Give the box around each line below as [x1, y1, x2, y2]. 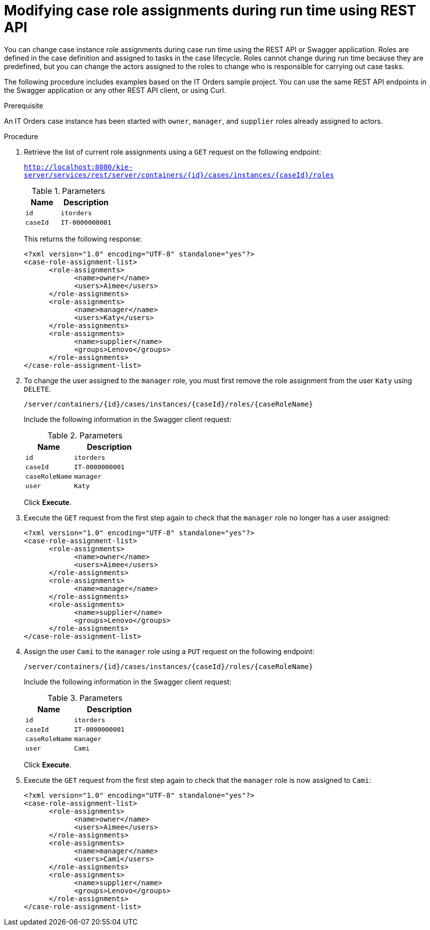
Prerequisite [4, 101, 43, 110]
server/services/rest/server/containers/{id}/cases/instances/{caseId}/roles [24, 170, 334, 179]
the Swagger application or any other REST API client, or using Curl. [4, 85, 226, 94]
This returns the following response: [24, 234, 142, 243]
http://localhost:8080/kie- [24, 163, 133, 171]
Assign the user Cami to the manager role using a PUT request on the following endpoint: [24, 647, 315, 656]
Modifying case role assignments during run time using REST [4, 2, 417, 19]
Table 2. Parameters [47, 430, 123, 440]
